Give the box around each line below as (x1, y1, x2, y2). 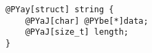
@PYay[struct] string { (6, 5, 114, 14)
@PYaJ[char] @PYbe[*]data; (25, 16, 149, 26)
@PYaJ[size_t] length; (25, 27, 129, 37)
